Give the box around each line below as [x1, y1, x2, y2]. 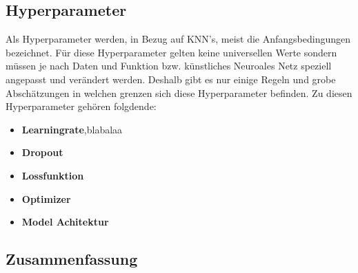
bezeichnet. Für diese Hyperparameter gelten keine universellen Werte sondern [6, 45, 337, 59]
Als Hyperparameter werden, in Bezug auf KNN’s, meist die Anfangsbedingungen [6, 32, 351, 46]
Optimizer [21, 191, 71, 206]
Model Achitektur [21, 215, 109, 229]
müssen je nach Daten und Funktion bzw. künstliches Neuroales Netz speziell [6, 58, 332, 73]
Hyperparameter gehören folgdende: [6, 99, 157, 113]
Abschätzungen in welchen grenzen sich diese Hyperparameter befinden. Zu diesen [6, 85, 352, 100]
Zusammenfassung [6, 248, 138, 270]
